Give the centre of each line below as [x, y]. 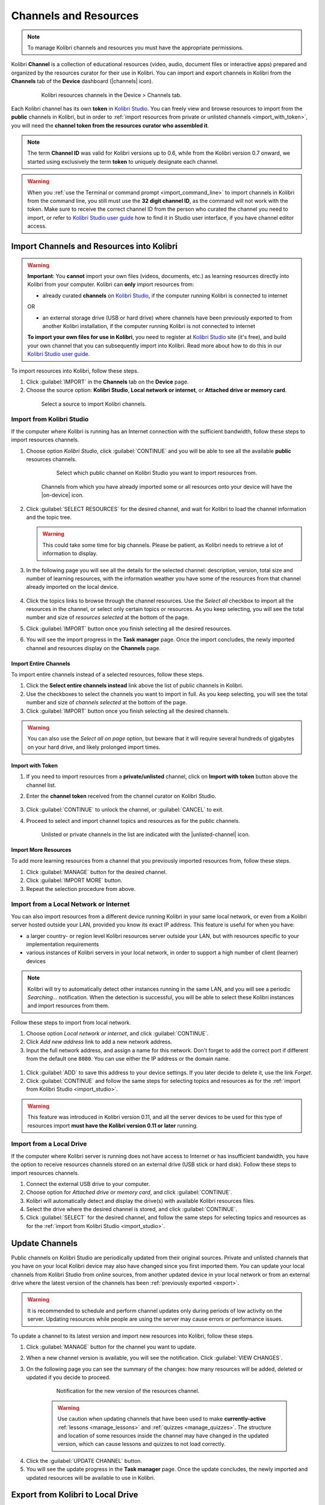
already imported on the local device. [72, 587]
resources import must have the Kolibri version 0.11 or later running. [113, 1125]
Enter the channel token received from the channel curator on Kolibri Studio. [121, 796]
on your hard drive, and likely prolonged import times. [94, 747]
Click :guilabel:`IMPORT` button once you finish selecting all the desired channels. [128, 711]
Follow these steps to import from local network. [71, 1022]
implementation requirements [63, 944]
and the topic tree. [49, 517]
